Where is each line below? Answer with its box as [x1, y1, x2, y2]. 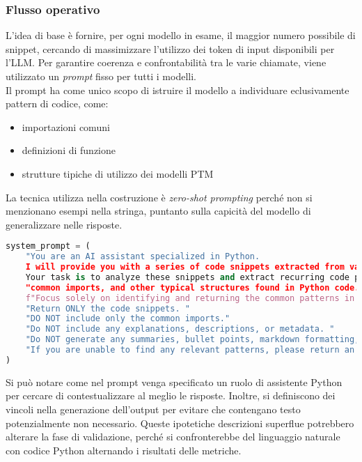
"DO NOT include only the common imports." [25, 314, 230, 324]
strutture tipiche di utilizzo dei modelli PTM [22, 166, 214, 180]
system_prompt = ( [6, 241, 90, 252]
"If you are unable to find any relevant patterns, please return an [25, 345, 355, 355]
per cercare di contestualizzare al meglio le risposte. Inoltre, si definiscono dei [6, 388, 336, 403]
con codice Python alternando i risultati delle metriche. [6, 442, 242, 457]
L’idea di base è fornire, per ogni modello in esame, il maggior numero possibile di [6, 28, 356, 43]
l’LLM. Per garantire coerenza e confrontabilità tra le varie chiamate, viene [6, 55, 326, 70]
